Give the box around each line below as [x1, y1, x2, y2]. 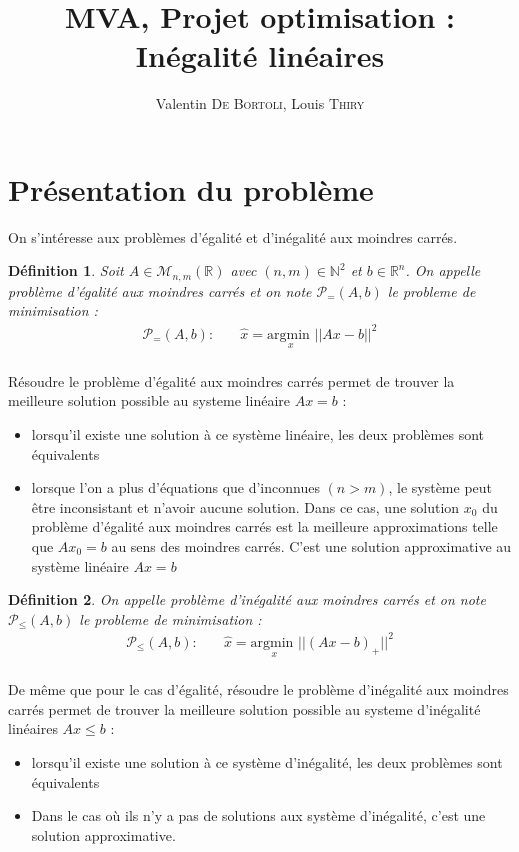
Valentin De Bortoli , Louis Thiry [155, 93, 365, 114]
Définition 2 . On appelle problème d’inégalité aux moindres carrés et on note [8, 589, 486, 610]
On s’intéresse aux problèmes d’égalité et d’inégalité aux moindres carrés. [8, 226, 458, 247]
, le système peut [388, 477, 493, 498]
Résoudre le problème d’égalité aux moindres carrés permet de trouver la [8, 370, 455, 391]
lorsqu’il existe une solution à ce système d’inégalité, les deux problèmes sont [31, 751, 503, 772]
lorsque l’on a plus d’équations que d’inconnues [31, 477, 320, 498]
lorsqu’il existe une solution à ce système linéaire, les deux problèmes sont [31, 424, 484, 445]
